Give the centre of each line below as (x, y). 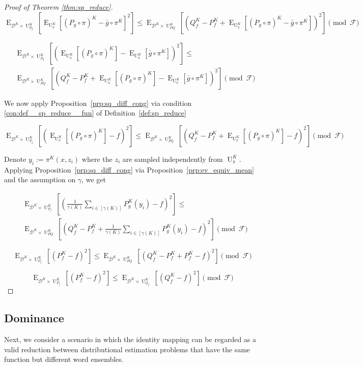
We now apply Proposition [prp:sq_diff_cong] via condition (98, 103)
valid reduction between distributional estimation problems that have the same (127, 349)
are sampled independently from (173, 159)
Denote (15, 159)
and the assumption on (40, 179)
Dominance (34, 318)
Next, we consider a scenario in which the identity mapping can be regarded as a (130, 339)
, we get (94, 179)
